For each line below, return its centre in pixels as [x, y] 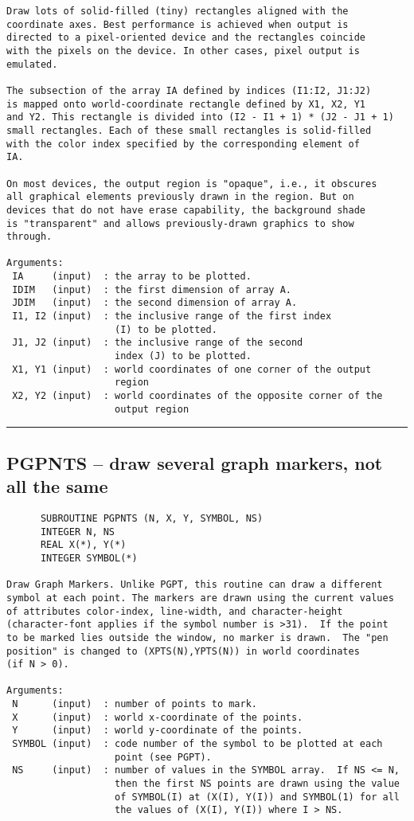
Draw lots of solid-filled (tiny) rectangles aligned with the [178, 11]
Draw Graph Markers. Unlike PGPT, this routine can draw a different [195, 585]
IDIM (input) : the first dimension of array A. [152, 289]
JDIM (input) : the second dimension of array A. [155, 303]
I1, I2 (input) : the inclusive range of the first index [172, 317]
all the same [57, 486]
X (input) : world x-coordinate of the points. [158, 717]
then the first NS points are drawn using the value [257, 784]
